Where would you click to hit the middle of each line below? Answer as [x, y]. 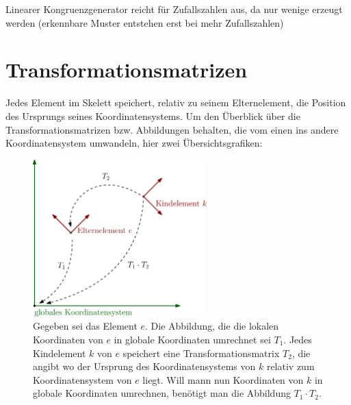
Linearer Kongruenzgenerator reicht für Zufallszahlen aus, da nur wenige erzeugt [174, 9]
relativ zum [290, 366]
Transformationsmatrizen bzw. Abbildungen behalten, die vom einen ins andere [172, 129]
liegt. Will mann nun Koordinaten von [223, 379]
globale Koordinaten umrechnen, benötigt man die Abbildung [162, 393]
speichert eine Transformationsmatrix [201, 353]
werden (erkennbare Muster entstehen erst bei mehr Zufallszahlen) [145, 22]
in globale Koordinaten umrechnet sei [192, 339]
